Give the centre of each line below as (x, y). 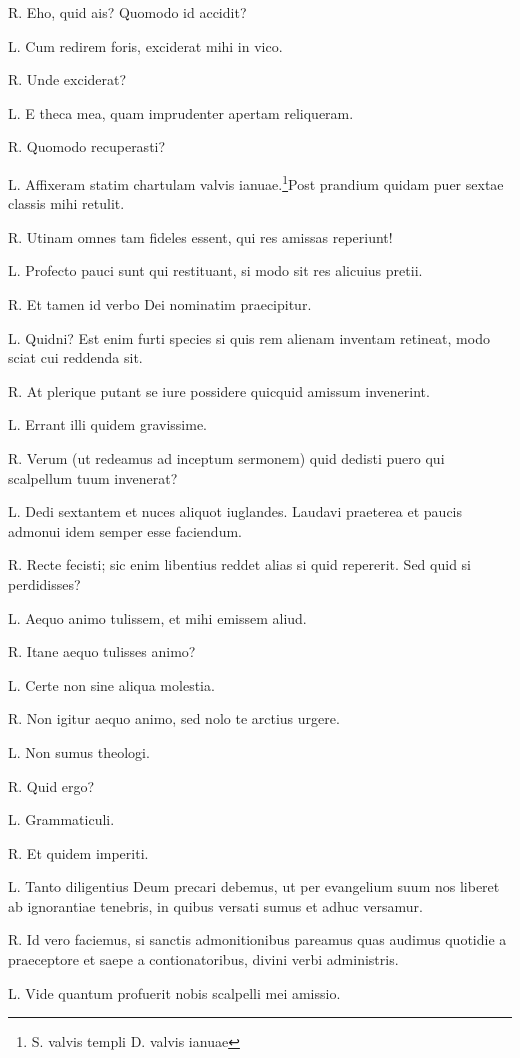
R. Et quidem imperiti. (78, 852)
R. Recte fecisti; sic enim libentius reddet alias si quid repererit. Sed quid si (239, 564)
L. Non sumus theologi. (79, 751)
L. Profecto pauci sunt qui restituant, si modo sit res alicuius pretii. (215, 270)
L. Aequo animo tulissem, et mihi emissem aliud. (157, 617)
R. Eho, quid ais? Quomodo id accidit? (127, 12)
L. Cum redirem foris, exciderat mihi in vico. (145, 45)
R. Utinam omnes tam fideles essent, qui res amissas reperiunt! (200, 236)
